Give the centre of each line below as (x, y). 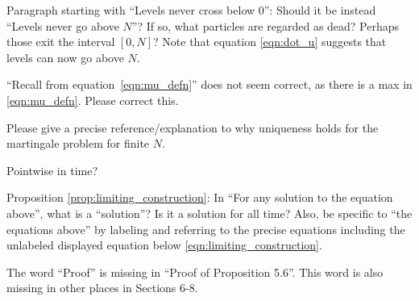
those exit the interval (61, 42)
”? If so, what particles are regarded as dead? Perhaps (266, 25)
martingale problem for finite (78, 143)
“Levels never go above (63, 25)
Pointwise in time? (52, 170)
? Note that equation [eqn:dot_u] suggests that (270, 42)
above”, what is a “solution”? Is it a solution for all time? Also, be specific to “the (209, 213)
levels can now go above (65, 57)
